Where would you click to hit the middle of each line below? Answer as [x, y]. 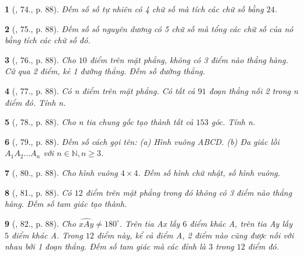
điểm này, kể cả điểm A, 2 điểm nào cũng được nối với [195, 235]
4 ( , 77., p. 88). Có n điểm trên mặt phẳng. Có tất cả [100, 90]
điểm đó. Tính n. [35, 102]
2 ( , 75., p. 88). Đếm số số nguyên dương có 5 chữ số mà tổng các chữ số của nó [149, 28]
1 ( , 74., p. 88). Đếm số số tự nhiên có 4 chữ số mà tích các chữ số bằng [134, 9]
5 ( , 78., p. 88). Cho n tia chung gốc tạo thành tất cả [99, 122]
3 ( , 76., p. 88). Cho [40, 59]
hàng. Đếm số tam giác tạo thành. [66, 204]
